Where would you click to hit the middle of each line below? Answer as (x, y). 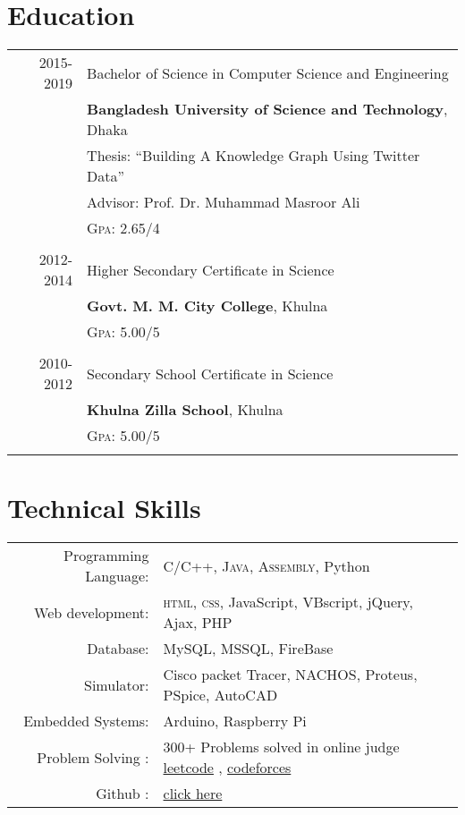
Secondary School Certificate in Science (210, 373)
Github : (123, 794)
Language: (117, 576)
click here (193, 794)
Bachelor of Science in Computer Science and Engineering (268, 72)
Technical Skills (104, 508)
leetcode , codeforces (227, 768)
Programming (106, 556)
